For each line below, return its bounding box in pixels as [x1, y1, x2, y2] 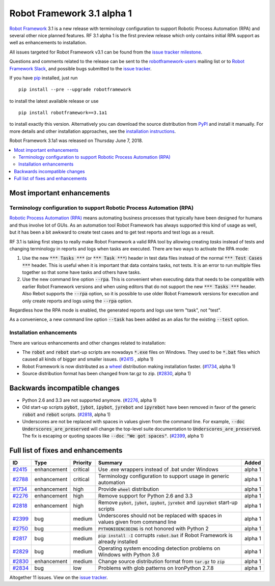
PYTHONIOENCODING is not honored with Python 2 [98, 525, 209, 532]
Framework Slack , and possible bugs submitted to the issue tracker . [9, 65, 152, 71]
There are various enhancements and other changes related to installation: [9, 340, 166, 346]
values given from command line [98, 518, 177, 525]
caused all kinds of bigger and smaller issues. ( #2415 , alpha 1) [22, 356, 154, 362]
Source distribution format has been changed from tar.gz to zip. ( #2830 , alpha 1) [22, 371, 191, 377]
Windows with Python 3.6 [98, 551, 160, 558]
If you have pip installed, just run [9, 74, 78, 81]
